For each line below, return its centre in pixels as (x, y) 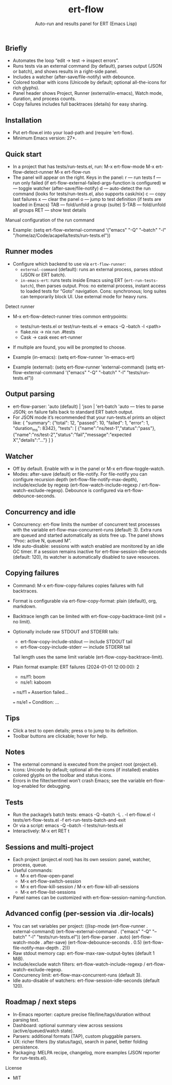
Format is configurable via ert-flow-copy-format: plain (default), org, (85, 601)
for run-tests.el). (30, 1058)
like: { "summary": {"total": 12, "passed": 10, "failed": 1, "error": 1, (81, 423)
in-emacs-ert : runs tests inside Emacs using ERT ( (73, 280)
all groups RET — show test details (49, 210)
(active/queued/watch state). (43, 1031)
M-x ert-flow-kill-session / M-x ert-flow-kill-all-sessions (80, 887)
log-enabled (26, 786)
